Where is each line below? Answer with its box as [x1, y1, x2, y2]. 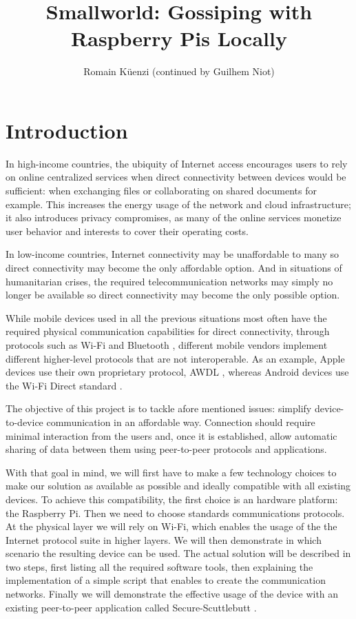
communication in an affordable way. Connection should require [46, 414, 315, 429]
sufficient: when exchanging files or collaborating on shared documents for [6, 183, 317, 198]
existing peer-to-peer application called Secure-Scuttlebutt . [6, 600, 257, 614]
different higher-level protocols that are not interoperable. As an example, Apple [6, 351, 345, 365]
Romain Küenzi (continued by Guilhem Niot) [83, 64, 275, 79]
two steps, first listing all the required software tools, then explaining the [6, 559, 313, 574]
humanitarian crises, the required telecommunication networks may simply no [6, 274, 333, 288]
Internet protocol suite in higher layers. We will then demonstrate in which [6, 532, 322, 547]
